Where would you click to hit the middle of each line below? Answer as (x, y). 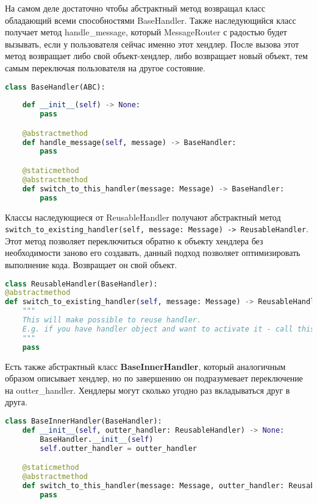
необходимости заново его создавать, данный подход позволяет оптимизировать (153, 253)
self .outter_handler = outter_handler (119, 448)
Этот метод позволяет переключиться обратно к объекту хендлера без (134, 240)
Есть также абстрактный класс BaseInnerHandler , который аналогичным (145, 366)
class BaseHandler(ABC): (55, 87)
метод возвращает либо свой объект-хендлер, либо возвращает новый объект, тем (156, 56)
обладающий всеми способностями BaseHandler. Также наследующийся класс (151, 20)
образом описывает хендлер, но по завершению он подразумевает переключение (154, 378)
